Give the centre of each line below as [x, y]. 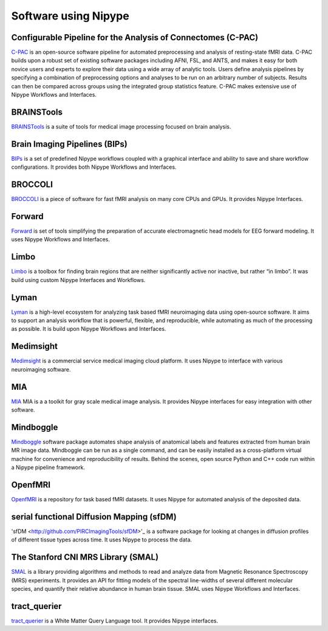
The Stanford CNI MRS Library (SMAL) [85, 557]
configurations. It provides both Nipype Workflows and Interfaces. [94, 167]
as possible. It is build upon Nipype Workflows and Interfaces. [89, 329]
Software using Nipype [70, 16]
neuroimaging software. [41, 369]
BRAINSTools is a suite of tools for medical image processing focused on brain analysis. [121, 126]
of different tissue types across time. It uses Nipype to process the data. [102, 540]
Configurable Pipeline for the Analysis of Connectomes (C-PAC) [135, 37]
